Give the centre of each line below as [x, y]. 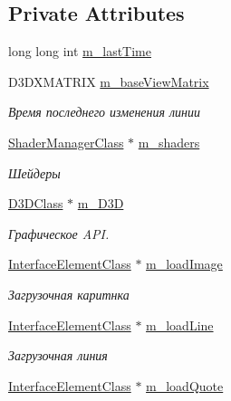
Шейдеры [34, 172]
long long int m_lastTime [80, 51]
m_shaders [169, 142]
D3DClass [36, 203]
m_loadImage [184, 264]
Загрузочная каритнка [69, 294]
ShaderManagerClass [66, 142]
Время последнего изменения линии [105, 112]
